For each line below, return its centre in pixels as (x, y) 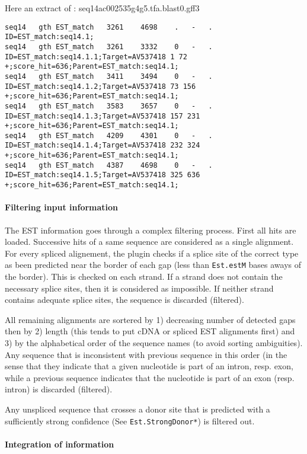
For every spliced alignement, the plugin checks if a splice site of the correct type (152, 253)
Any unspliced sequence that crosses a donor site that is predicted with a (137, 409)
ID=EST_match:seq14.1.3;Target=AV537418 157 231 (103, 116)
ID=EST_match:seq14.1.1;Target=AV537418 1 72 (96, 57)
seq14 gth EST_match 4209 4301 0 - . (109, 135)
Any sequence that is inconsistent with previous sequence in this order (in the (146, 354)
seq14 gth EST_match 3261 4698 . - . (109, 27)
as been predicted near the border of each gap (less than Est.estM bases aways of (153, 265)
